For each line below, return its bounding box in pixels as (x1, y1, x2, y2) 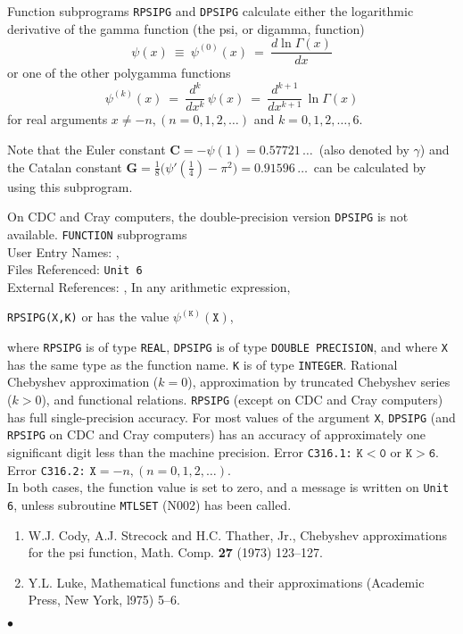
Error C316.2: (7, 460, 86, 479)
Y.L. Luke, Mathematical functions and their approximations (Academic (28, 572, 425, 591)
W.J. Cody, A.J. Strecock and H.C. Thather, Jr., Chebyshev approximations (28, 525, 447, 544)
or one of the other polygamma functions (7, 63, 231, 82)
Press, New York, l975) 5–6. (28, 590, 180, 609)
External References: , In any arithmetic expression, (7, 277, 291, 296)
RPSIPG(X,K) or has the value (7, 307, 169, 326)
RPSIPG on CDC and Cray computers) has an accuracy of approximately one (7, 425, 426, 444)
